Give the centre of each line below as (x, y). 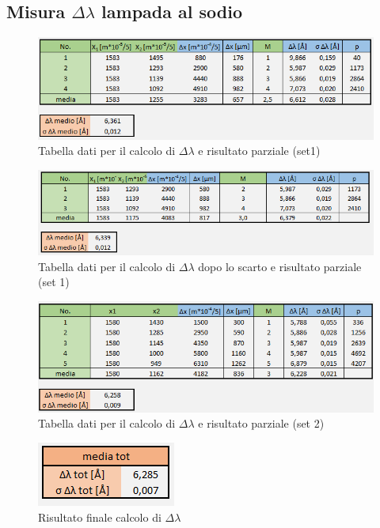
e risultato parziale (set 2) (261, 423)
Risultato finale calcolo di (100, 517)
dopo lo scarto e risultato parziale (280, 266)
